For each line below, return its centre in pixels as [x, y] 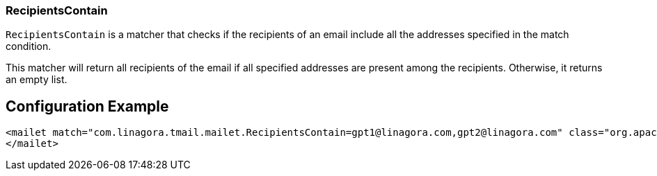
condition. [29, 46]
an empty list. [37, 80]
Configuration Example [87, 106]
